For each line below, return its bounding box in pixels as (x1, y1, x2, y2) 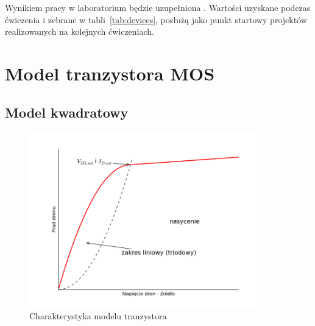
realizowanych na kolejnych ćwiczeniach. (5, 25, 155, 38)
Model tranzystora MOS (5, 60, 215, 85)
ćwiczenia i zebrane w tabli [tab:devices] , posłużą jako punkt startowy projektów (5, 13, 307, 26)
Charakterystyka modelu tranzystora (29, 309, 167, 322)
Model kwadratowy (5, 102, 129, 121)
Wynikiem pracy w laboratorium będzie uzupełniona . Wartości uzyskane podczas (5, 1, 311, 13)
